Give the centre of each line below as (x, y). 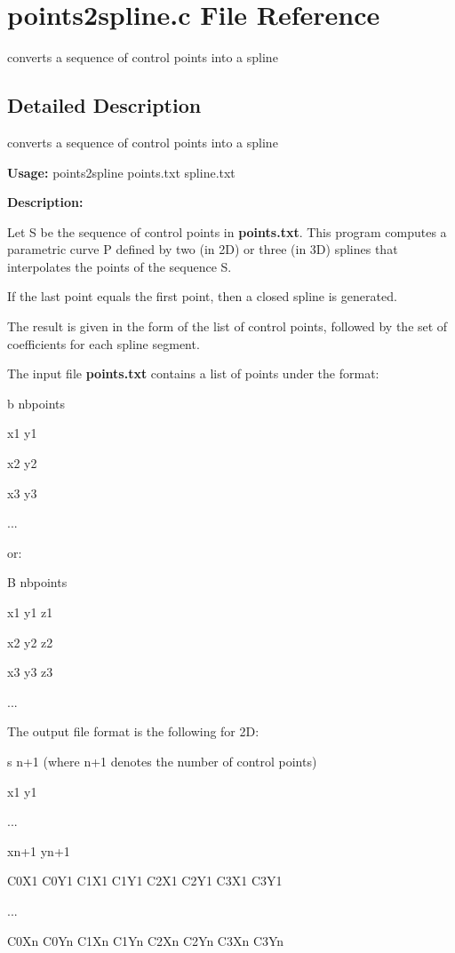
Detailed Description (104, 105)
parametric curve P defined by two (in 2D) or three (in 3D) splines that (203, 249)
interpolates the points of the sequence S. (120, 266)
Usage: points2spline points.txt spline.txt (121, 172)
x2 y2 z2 (30, 642)
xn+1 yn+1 (39, 850)
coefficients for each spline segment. (104, 343)
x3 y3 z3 (30, 672)
